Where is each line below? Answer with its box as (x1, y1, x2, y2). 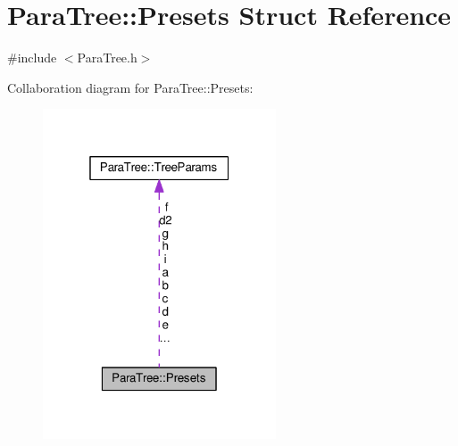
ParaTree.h (77, 48, 137, 67)
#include (7, 48, 57, 67)
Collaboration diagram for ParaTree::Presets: (7, 78, 254, 96)
